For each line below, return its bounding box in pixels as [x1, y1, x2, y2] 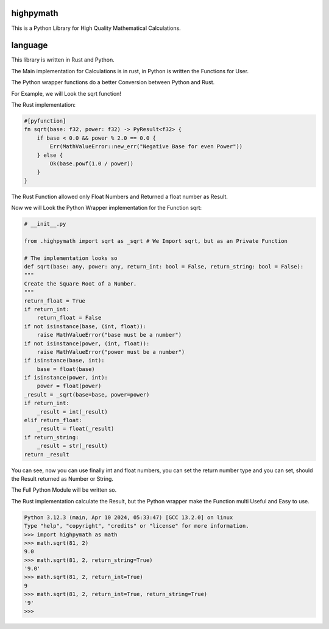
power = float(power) [37, 383, 102, 390]
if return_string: [24, 434, 79, 440]
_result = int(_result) [37, 408, 108, 415]
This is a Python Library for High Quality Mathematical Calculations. [11, 24, 181, 32]
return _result [24, 451, 69, 458]
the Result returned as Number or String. [11, 475, 114, 482]
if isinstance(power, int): [24, 374, 108, 381]
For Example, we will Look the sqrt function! [11, 90, 122, 97]
